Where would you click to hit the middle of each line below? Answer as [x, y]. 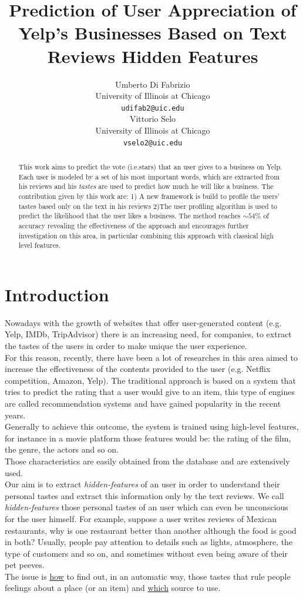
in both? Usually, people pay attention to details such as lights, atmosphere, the [149, 542]
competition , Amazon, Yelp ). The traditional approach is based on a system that [150, 380]
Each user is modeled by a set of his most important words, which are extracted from [149, 176]
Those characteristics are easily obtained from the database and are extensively [147, 461]
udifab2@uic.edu [153, 108]
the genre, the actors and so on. [62, 449]
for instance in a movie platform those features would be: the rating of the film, [148, 438]
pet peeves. [25, 565]
